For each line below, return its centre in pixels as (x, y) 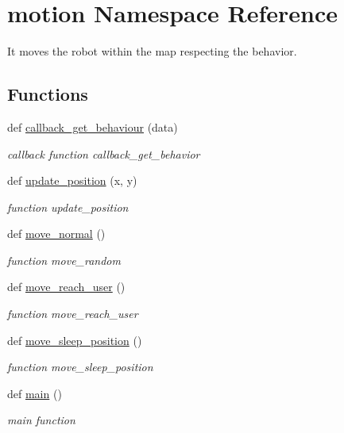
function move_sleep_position (80, 367)
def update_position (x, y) (72, 180)
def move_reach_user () (66, 287)
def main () (35, 393)
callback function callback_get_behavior (104, 153)
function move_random (64, 260)
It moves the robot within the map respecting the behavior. (152, 51)
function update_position (68, 207)
